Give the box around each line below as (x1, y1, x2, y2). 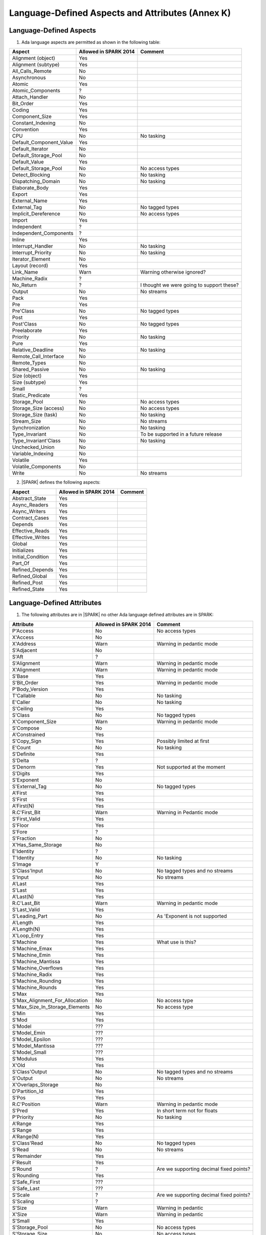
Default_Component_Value (12, 139, 73, 146)
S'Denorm (12, 763, 36, 770)
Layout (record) (12, 262, 49, 269)
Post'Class (12, 321, 37, 328)
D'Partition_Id (12, 1087, 44, 1094)
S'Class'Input (12, 867, 43, 874)
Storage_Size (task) (12, 412, 58, 418)
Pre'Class (12, 308, 34, 315)
